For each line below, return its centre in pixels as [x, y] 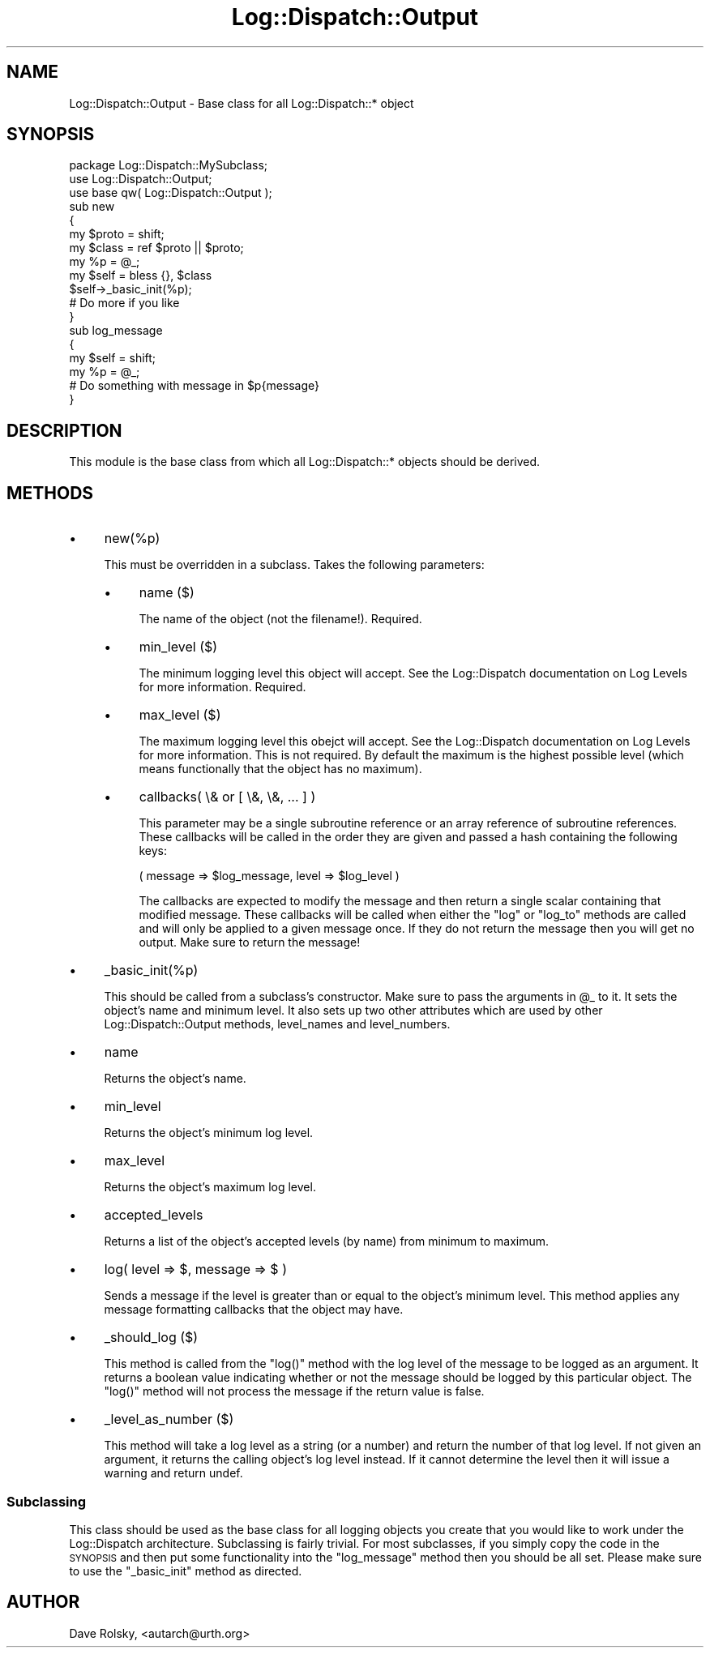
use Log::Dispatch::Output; [141, 179]
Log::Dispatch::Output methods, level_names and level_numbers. [277, 1024]
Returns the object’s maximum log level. [210, 1187]
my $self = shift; [113, 358]
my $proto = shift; [117, 234]
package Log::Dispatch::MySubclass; [169, 165]
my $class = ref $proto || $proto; [156, 248]
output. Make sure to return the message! [250, 942]
